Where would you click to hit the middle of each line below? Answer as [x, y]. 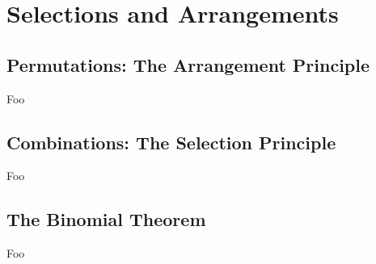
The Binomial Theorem [106, 219]
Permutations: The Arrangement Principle [188, 64]
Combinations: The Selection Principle [171, 142]
